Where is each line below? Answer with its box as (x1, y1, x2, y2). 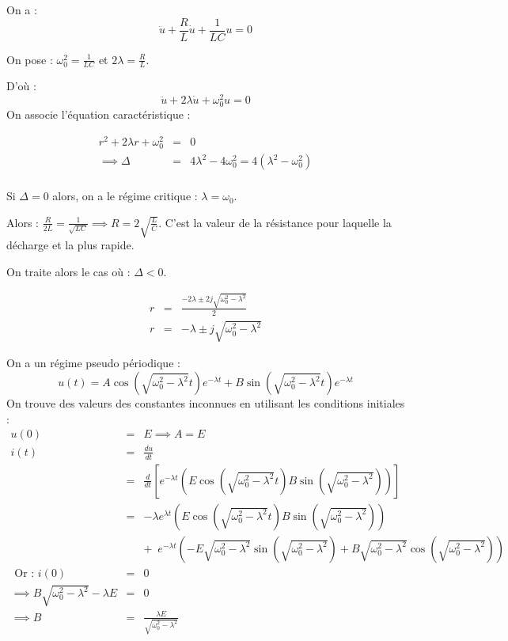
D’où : (6, 78, 36, 94)
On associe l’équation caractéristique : (6, 106, 191, 123)
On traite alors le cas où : (6, 263, 131, 279)
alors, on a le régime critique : (52, 188, 198, 204)
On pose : (6, 51, 53, 67)
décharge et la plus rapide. (6, 237, 135, 253)
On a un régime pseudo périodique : (6, 355, 180, 371)
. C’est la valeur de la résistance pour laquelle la (158, 214, 392, 230)
